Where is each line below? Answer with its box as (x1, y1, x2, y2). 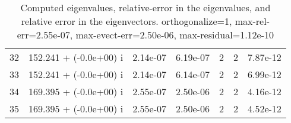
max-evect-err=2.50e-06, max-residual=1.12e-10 (75, 28, 274, 41)
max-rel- (235, 14, 270, 28)
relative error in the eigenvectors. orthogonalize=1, (21, 14, 232, 28)
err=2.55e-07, (17, 28, 73, 41)
